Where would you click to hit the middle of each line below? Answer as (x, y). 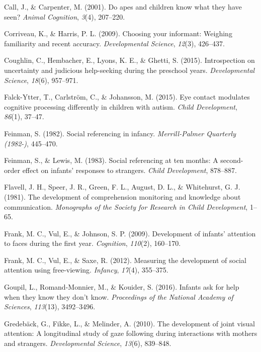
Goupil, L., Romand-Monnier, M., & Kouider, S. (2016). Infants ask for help (122, 287)
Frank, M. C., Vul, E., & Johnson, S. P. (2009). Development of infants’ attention (130, 233)
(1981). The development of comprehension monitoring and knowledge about (122, 196)
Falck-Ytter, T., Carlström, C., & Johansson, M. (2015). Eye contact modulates (127, 97)
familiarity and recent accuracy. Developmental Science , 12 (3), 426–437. (114, 43)
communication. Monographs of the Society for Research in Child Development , (126, 206)
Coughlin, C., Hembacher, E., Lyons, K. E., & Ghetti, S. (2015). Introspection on (129, 60)
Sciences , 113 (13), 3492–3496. (50, 306)
